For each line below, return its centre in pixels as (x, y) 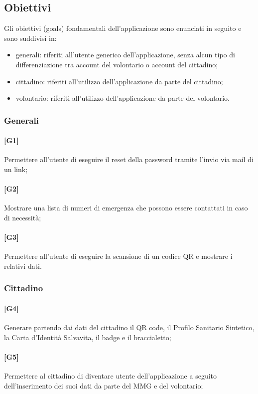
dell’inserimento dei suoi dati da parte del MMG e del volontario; (104, 385)
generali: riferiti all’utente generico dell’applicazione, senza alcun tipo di (125, 55)
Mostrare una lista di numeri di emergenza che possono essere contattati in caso (126, 208)
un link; (16, 169)
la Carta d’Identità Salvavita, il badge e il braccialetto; (88, 337)
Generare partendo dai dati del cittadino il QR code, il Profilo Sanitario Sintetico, (129, 327)
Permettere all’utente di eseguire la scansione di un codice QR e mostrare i (118, 256)
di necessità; (23, 217)
